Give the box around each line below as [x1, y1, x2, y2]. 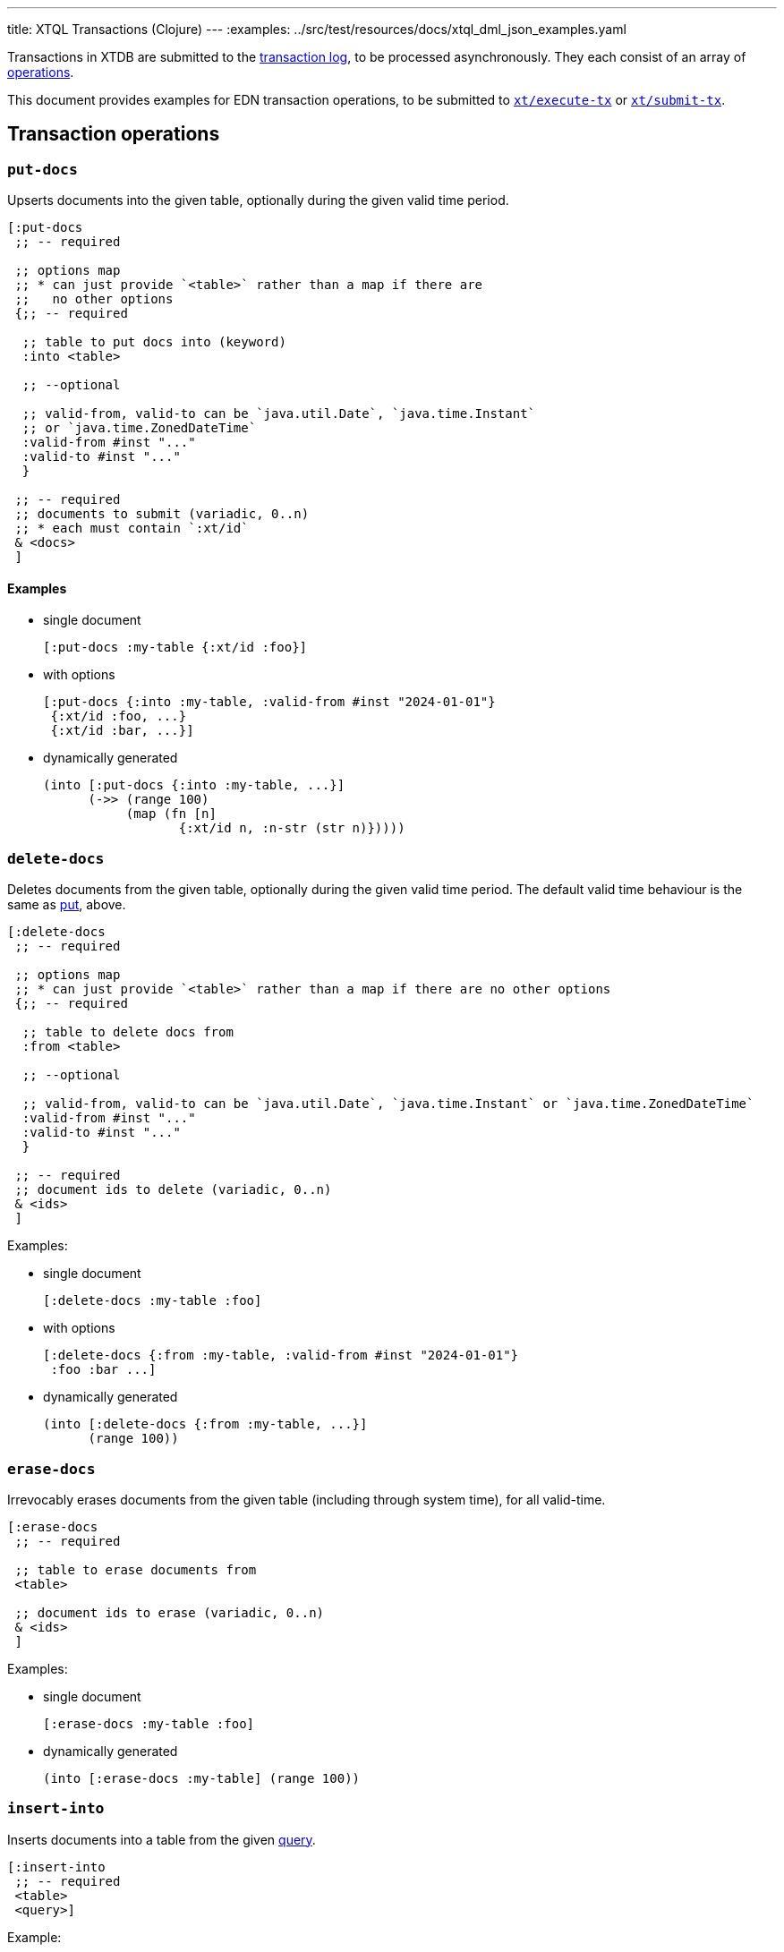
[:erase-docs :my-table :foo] [43, 1716, 255, 1731]
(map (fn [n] [125, 806, 217, 822]
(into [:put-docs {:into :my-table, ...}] [43, 778, 345, 793]
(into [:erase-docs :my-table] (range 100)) [43, 1770, 361, 1786]
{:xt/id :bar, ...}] [50, 723, 194, 738]
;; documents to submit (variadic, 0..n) [14, 507, 310, 522]
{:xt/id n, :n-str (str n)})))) [178, 821, 405, 836]
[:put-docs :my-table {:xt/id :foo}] [43, 640, 308, 655]
